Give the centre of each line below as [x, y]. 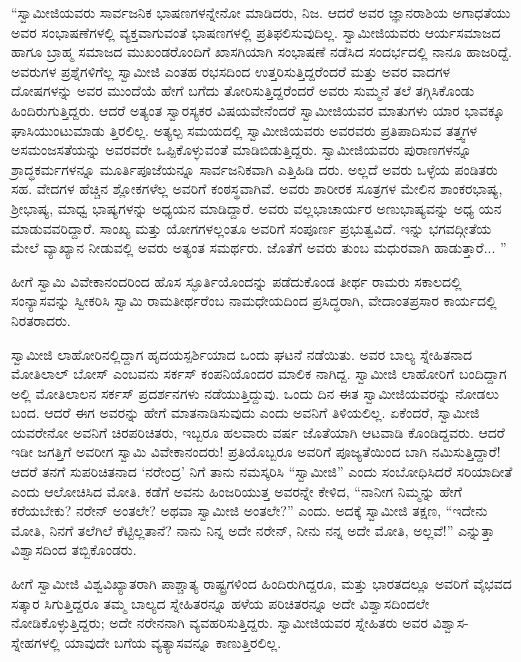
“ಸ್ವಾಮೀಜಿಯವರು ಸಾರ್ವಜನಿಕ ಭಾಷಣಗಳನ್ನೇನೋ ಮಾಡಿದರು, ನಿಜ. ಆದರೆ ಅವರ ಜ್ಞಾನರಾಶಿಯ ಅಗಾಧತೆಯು [261, 12]
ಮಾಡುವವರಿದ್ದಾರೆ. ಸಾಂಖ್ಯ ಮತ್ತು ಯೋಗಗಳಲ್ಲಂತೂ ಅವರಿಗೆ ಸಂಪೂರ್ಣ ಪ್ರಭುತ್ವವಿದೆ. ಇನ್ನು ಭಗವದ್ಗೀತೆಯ [251, 227]
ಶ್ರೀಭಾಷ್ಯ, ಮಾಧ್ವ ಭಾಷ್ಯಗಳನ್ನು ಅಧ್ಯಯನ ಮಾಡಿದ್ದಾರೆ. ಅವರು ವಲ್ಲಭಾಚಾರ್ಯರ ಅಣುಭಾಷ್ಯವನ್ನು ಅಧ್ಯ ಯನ [256, 207]
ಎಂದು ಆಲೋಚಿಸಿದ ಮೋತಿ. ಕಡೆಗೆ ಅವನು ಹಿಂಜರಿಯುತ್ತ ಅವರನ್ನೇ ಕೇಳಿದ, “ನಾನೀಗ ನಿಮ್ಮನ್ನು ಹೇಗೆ [236, 490]
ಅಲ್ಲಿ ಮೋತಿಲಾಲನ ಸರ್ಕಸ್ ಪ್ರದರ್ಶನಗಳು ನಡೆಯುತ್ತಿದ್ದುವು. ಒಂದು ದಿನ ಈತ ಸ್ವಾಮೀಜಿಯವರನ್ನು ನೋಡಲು [255, 392]
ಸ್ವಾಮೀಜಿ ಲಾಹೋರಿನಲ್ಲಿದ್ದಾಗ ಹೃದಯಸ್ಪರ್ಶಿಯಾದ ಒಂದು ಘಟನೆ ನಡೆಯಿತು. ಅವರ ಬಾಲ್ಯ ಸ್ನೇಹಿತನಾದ [242, 353]
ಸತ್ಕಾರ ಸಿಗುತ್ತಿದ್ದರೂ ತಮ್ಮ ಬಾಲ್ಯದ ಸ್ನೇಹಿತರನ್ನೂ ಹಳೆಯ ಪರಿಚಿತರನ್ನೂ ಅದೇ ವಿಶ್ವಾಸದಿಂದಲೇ [220, 602]
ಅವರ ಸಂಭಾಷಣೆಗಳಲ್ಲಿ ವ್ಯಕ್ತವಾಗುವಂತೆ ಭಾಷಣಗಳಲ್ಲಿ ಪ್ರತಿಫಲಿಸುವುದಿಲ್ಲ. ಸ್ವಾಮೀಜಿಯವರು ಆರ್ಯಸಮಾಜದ [256, 31]
